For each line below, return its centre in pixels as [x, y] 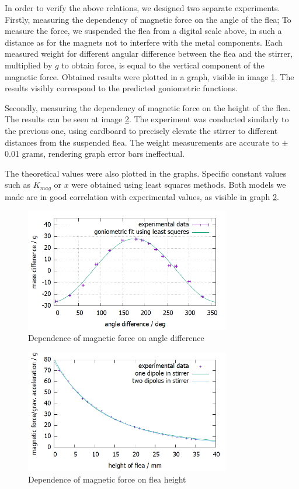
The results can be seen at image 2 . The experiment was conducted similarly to [147, 119]
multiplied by [29, 65]
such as [18, 185]
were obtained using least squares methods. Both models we [179, 185]
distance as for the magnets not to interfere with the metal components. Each [144, 42]
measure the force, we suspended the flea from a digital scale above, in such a [143, 31]
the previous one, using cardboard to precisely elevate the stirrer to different [141, 130]
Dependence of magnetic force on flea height [107, 479]
